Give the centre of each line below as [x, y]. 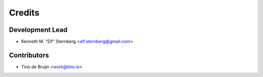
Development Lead [38, 30]
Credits [24, 13]
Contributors [29, 55]
